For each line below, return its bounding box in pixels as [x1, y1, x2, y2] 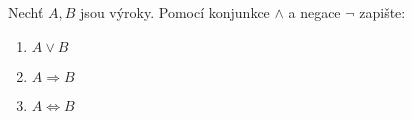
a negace [288, 2, 341, 22]
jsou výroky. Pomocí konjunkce [80, 2, 270, 22]
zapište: [359, 2, 406, 22]
